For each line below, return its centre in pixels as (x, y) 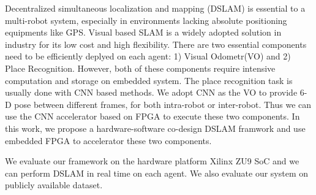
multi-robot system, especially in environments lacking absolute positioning (146, 20)
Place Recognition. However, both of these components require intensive (140, 68)
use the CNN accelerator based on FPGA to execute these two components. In (152, 116)
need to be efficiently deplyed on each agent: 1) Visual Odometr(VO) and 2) (148, 56)
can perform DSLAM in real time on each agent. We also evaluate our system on (157, 173)
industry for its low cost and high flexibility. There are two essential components (156, 44)
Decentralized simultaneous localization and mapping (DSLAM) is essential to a (155, 8)
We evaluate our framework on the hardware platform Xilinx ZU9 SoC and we (152, 161)
